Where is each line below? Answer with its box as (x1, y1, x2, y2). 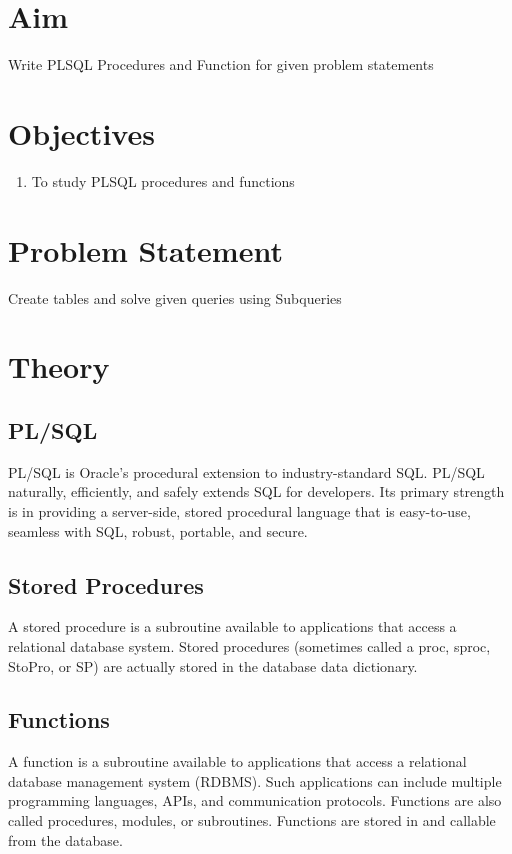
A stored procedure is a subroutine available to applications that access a (8, 616, 457, 637)
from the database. (8, 829, 123, 850)
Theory (8, 346, 110, 387)
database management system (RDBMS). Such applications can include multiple (8, 770, 502, 791)
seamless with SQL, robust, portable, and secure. (8, 520, 308, 541)
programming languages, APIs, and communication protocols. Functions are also (8, 790, 502, 811)
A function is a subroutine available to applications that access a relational (8, 751, 467, 772)
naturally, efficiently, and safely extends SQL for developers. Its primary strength (8, 481, 505, 502)
